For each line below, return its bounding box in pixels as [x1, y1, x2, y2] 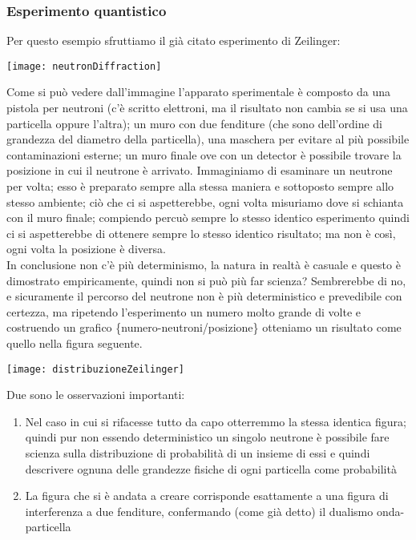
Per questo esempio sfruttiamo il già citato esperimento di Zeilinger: [6, 32, 341, 49]
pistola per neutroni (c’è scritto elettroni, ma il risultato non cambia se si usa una [6, 99, 408, 116]
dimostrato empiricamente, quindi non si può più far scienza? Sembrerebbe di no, [6, 272, 406, 288]
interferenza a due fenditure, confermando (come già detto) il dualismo [25, 502, 374, 519]
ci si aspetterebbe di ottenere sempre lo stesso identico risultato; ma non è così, [6, 224, 396, 241]
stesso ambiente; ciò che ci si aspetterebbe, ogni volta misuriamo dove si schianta [6, 193, 404, 210]
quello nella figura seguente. [6, 334, 143, 351]
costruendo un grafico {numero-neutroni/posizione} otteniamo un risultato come [6, 319, 402, 336]
